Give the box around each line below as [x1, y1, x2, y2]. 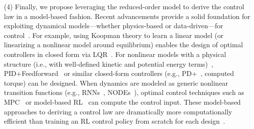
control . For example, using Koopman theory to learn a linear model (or [4, 30, 224, 40]
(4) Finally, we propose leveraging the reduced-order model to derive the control [4, 1, 244, 11]
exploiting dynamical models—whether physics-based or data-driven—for [4, 20, 223, 31]
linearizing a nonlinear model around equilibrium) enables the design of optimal [4, 39, 243, 50]
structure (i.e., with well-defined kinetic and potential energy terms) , [4, 58, 213, 69]
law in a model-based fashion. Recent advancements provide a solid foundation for [4, 11, 251, 21]
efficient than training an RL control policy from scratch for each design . [4, 116, 225, 126]
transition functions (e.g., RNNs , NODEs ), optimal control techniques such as [4, 87, 244, 97]
